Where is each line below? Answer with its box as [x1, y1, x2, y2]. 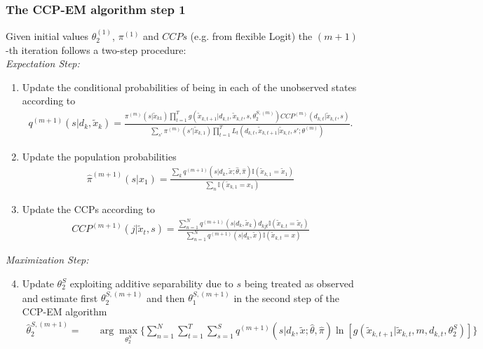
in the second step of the [233, 290, 340, 305]
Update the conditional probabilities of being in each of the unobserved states [22, 79, 357, 94]
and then [147, 290, 185, 305]
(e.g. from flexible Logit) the [190, 29, 313, 43]
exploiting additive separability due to [69, 276, 233, 290]
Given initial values [6, 29, 89, 43]
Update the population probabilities [22, 149, 177, 163]
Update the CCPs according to [22, 201, 156, 216]
